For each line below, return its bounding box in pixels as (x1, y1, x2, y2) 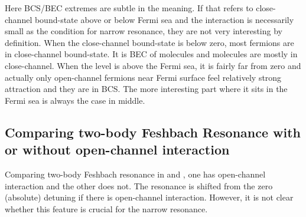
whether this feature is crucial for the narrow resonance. (5, 202, 208, 215)
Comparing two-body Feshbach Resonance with (5, 123, 301, 141)
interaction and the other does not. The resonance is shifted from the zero (5, 179, 273, 192)
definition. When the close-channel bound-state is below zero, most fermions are (5, 36, 294, 48)
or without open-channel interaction (5, 140, 230, 159)
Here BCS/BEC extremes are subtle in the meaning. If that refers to (5, 2, 253, 14)
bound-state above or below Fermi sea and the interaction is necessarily (34, 13, 294, 25)
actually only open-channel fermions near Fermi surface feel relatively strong (5, 71, 282, 83)
